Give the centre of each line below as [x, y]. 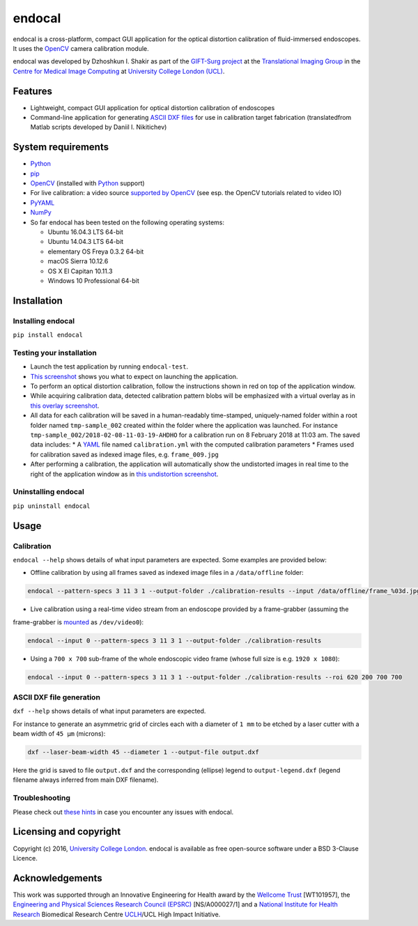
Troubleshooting [42, 798]
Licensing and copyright [67, 832]
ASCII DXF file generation [57, 697]
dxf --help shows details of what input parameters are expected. [109, 711]
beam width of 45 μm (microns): [59, 734]
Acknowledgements [57, 878]
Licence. [25, 858]
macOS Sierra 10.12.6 [78, 261]
